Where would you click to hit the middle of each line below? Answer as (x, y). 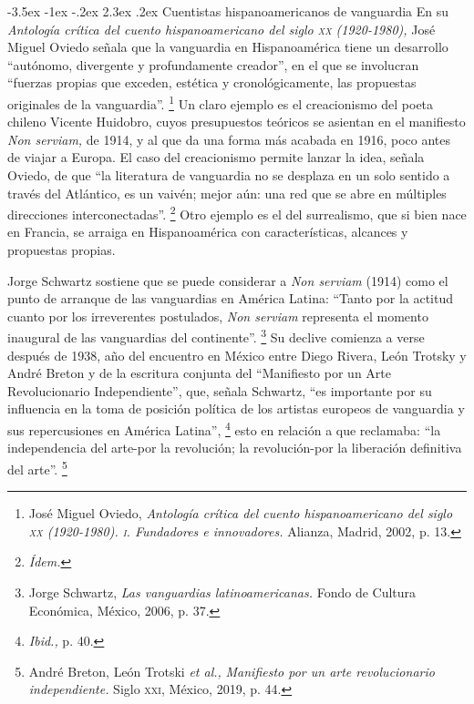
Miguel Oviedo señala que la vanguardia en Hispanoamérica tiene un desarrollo (228, 47)
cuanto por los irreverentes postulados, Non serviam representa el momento (218, 316)
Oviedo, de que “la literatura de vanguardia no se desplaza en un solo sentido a (229, 175)
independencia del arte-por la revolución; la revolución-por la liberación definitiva (235, 448)
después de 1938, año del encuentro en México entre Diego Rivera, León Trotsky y (237, 355)
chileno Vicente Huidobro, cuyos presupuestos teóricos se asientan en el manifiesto (237, 122)
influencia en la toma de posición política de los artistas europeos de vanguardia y (236, 408)
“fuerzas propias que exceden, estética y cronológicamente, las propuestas (212, 82)
